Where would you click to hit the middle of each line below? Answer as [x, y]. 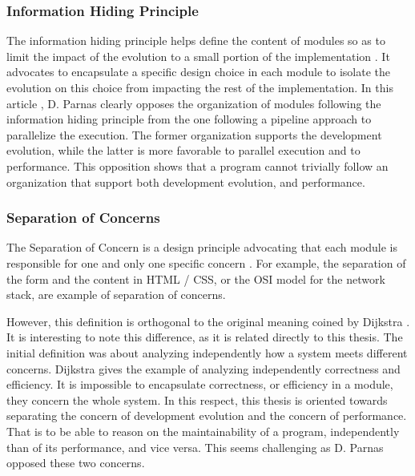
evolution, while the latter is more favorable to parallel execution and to [183, 150]
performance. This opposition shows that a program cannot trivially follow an [197, 165]
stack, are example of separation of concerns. [116, 294]
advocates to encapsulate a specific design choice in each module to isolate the [199, 72]
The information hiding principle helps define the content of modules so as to [196, 40]
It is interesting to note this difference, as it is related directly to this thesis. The [205, 337]
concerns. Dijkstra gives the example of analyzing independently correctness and [203, 368]
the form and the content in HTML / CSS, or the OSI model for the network [196, 278]
